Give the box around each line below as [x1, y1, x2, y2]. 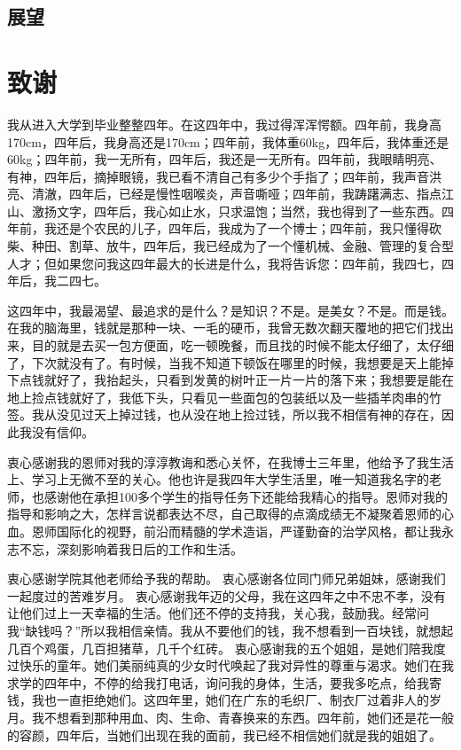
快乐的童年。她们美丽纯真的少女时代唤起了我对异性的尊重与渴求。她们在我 [19, 656, 454, 675]
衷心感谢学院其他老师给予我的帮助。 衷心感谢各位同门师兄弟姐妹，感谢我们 [7, 569, 446, 588]
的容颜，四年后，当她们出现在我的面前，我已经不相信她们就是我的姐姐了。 [7, 725, 441, 744]
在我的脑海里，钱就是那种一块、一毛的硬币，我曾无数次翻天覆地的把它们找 [7, 318, 441, 337]
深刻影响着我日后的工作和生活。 [56, 539, 243, 558]
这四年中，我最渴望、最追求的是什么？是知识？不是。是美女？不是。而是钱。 [7, 301, 454, 319]
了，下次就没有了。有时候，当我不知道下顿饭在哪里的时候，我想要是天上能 [7, 353, 441, 371]
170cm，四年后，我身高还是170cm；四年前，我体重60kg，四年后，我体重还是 [7, 132, 449, 151]
